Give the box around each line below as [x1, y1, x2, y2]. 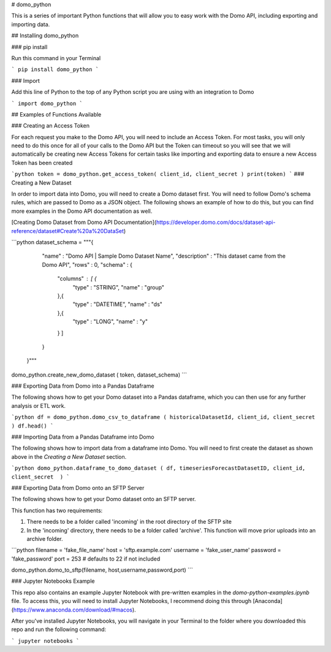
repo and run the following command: [11, 626, 107, 633]
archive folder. [26, 535, 63, 542]
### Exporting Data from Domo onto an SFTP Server [11, 484, 145, 491]
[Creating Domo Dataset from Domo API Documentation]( [11, 218, 156, 226]
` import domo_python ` [11, 100, 83, 107]
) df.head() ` [11, 422, 54, 429]
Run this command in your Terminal [11, 54, 101, 61]
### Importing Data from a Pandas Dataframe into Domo [11, 433, 154, 441]
